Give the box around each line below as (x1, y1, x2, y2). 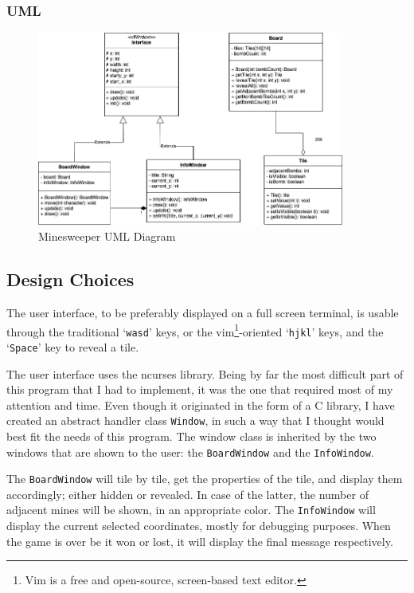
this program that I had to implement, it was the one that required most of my (6, 381, 393, 398)
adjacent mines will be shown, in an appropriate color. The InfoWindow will (6, 501, 376, 518)
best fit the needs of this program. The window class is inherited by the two (6, 427, 377, 444)
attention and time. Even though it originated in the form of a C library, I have (6, 396, 395, 413)
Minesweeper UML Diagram (38, 228, 176, 245)
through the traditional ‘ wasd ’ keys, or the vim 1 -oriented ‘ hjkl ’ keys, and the (6, 320, 384, 340)
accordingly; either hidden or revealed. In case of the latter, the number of (6, 485, 369, 502)
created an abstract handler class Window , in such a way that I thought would (6, 412, 385, 429)
